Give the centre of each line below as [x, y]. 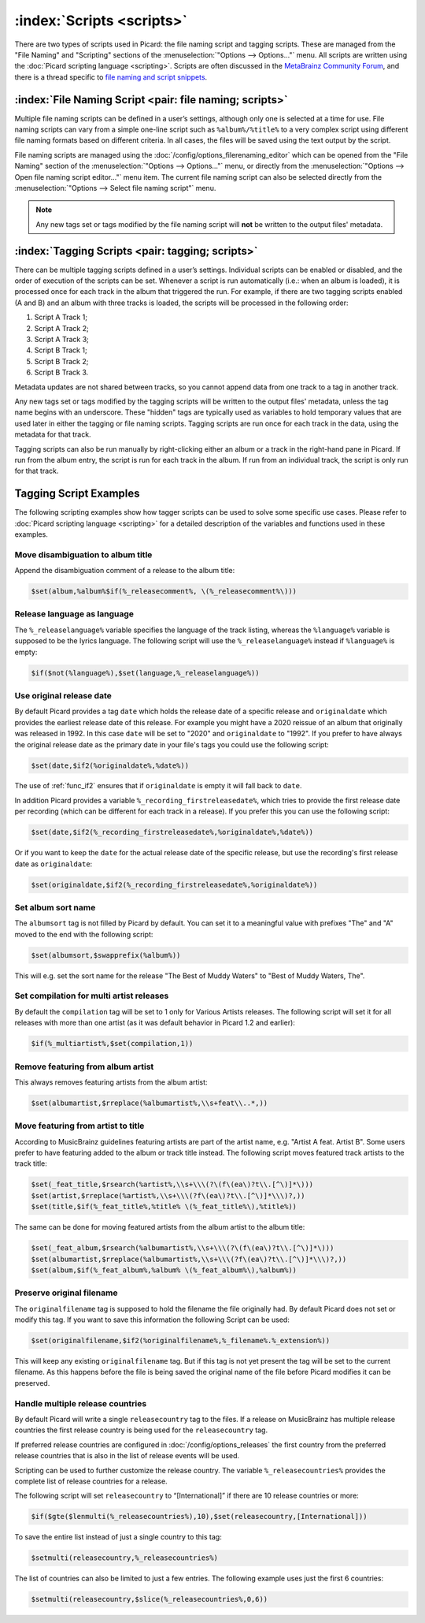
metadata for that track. [53, 434]
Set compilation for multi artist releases [92, 996]
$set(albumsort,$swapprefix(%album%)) [106, 955]
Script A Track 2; [62, 328]
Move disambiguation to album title [83, 554]
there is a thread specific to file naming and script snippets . [111, 77]
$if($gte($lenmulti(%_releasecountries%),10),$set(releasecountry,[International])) [199, 1517]
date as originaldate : [54, 864]
